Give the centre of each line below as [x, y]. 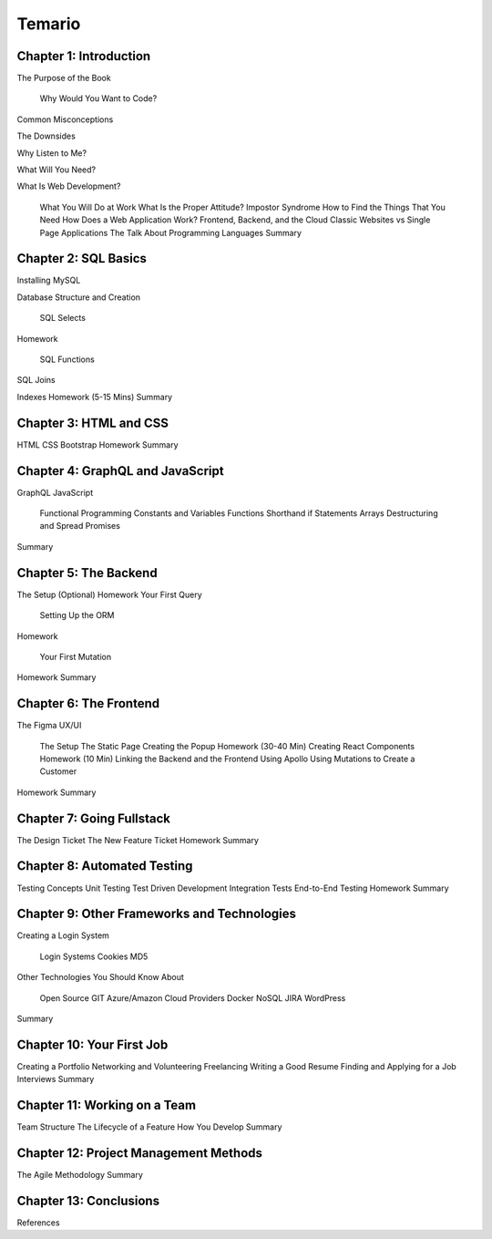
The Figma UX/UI [49, 726]
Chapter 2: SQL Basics [82, 258]
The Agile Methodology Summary [80, 1175]
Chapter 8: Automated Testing [105, 866]
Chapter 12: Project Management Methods [140, 1153]
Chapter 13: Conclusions [88, 1200]
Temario [49, 24]
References [38, 1223]
